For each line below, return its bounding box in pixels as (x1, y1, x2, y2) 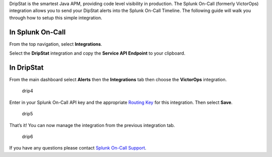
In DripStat (9, 63, 44, 72)
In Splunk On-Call (9, 28, 66, 36)
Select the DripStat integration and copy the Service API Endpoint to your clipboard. (9, 50, 186, 56)
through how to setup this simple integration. (9, 15, 103, 21)
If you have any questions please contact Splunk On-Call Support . (9, 145, 147, 151)
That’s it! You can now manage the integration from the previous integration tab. (9, 122, 175, 128)
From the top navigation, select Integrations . (9, 41, 103, 47)
